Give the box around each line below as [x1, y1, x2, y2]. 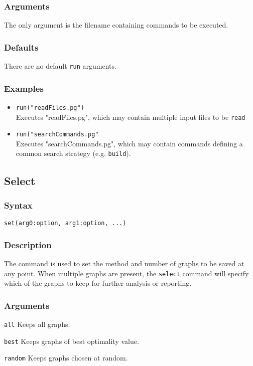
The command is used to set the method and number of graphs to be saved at [4, 258, 244, 268]
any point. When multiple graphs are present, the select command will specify [4, 268, 249, 278]
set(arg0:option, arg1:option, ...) [4, 220, 126, 227]
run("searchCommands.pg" [16, 131, 99, 138]
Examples [4, 82, 44, 94]
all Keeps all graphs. [4, 319, 70, 329]
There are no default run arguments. [4, 61, 116, 71]
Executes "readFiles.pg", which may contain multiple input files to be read [16, 111, 245, 122]
